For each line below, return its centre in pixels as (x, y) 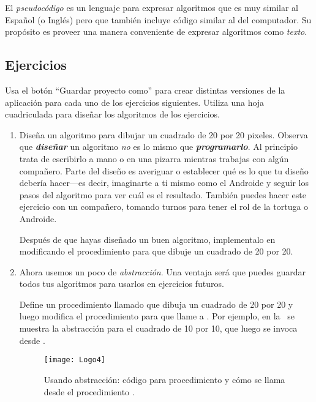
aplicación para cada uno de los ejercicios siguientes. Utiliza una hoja (135, 102)
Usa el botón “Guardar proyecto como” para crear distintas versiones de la (145, 90)
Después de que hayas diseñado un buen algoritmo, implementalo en (147, 239)
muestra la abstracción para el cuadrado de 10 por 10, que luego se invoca (158, 328)
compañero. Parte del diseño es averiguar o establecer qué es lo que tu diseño (164, 170)
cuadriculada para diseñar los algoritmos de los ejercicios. (112, 114)
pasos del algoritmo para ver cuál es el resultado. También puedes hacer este (163, 194)
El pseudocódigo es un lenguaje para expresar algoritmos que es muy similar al (152, 7)
